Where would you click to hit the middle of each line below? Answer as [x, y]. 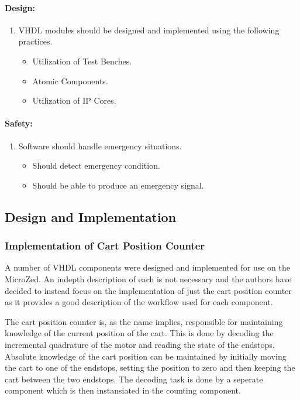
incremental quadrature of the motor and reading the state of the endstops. [140, 344]
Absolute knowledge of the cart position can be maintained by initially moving [146, 356]
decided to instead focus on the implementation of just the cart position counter [148, 290]
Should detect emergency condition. [96, 165]
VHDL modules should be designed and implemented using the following [149, 30]
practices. [35, 41]
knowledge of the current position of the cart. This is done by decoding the [139, 333]
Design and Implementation [91, 216]
